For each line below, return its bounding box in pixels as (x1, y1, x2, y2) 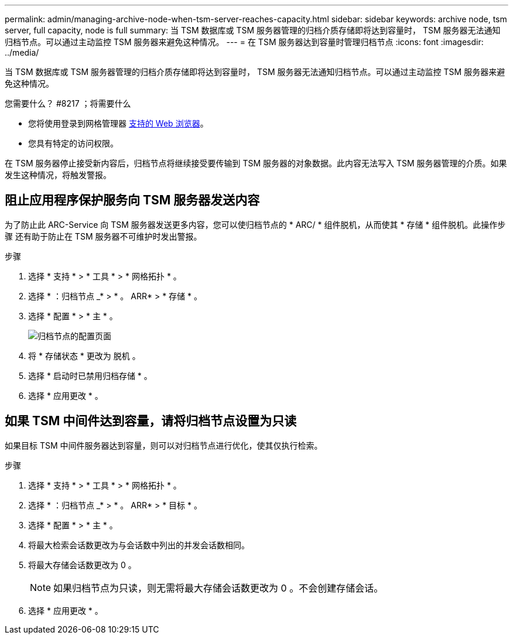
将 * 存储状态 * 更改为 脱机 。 (28, 350, 141, 361)
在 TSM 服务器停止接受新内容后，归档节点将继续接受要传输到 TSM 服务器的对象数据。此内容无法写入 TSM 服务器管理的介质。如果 (5, 158, 507, 168)
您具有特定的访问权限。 (28, 138, 118, 148)
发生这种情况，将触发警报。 (5, 170, 111, 180)
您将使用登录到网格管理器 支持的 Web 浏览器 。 (28, 118, 208, 128)
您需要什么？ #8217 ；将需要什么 (5, 98, 131, 108)
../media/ (5, 47, 39, 57)
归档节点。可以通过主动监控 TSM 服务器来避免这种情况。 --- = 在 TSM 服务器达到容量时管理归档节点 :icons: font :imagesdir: (5, 37, 484, 47)
